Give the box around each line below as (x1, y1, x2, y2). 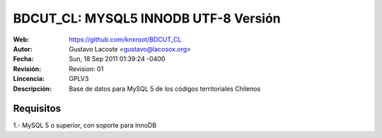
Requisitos (13, 103, 62, 115)
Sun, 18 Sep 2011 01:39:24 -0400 (69, 55, 166, 63)
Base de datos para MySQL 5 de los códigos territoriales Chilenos (69, 84, 261, 93)
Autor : (13, 44, 33, 53)
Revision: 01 (69, 64, 104, 73)
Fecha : (13, 55, 34, 63)
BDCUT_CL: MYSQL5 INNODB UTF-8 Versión (13, 11, 281, 26)
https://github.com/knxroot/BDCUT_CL (69, 35, 182, 44)
